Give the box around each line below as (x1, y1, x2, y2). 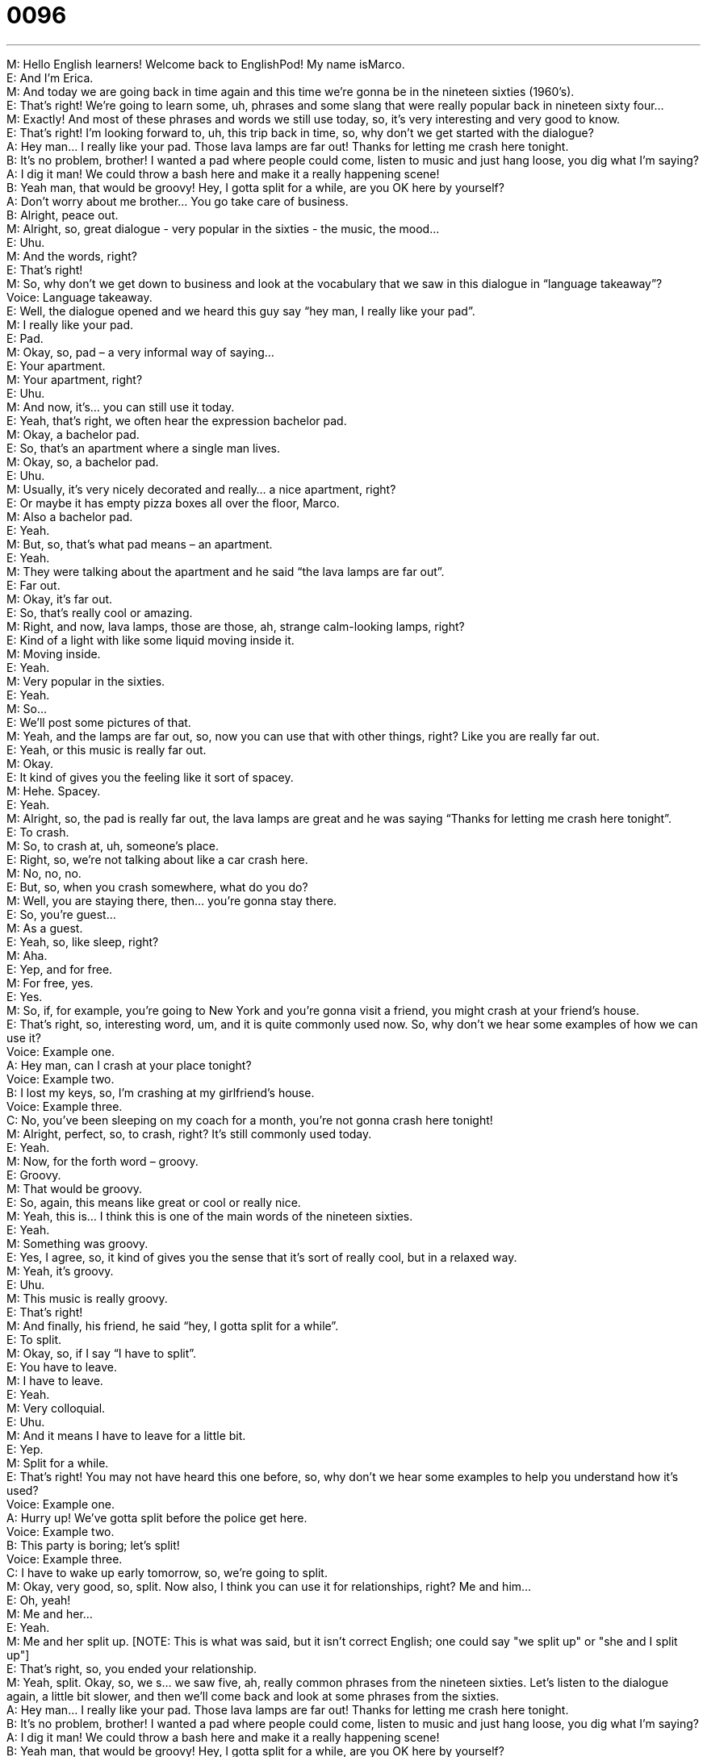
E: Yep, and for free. (6, 962, 113, 976)
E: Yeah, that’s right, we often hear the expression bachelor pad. (6, 413, 347, 428)
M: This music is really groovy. (6, 1291, 168, 1305)
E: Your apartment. (6, 358, 106, 373)
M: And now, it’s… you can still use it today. (6, 399, 235, 414)
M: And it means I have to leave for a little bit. (6, 1428, 246, 1442)
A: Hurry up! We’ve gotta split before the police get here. (6, 1510, 307, 1525)
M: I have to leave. (6, 1373, 103, 1388)
